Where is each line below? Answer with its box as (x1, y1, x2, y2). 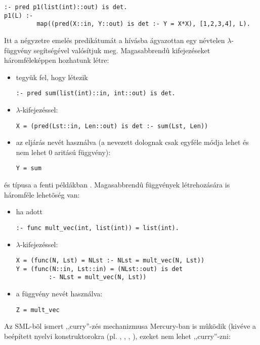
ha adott (16, 206, 42, 217)
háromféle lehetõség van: (4, 189, 80, 200)
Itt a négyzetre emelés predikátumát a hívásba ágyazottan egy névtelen (4, 34, 225, 45)
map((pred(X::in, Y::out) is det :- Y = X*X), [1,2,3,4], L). (36, 20, 250, 28)
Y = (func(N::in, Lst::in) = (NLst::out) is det (16, 265, 183, 273)
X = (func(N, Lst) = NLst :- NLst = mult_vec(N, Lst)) (16, 257, 205, 264)
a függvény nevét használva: (16, 288, 103, 299)
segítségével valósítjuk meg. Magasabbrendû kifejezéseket (33, 45, 210, 55)
